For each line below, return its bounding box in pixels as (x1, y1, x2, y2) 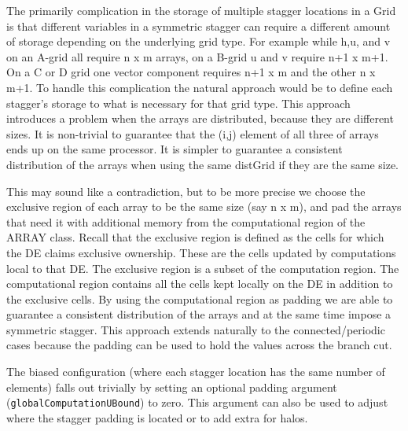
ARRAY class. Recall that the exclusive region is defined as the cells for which (6, 229, 384, 245)
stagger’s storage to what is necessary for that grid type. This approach (6, 94, 351, 111)
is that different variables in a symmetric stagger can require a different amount (6, 17, 391, 34)
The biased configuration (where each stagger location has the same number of (6, 363, 385, 380)
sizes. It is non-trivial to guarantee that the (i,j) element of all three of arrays (6, 125, 379, 142)
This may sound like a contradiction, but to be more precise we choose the (6, 182, 366, 199)
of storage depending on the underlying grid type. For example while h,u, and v (6, 33, 391, 50)
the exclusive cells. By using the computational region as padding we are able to (6, 290, 393, 307)
